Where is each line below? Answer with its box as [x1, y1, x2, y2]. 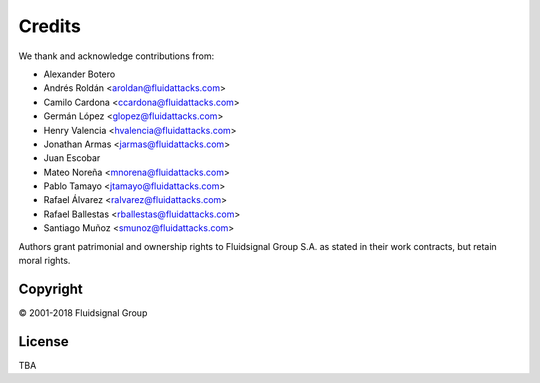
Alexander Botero [43, 68, 116, 80]
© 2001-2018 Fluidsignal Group [18, 306, 148, 319]
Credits [18, 15, 82, 37]
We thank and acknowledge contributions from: [18, 50, 215, 62]
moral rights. [18, 255, 71, 267]
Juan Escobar [43, 152, 101, 164]
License [18, 333, 69, 350]
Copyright [18, 280, 84, 297]
